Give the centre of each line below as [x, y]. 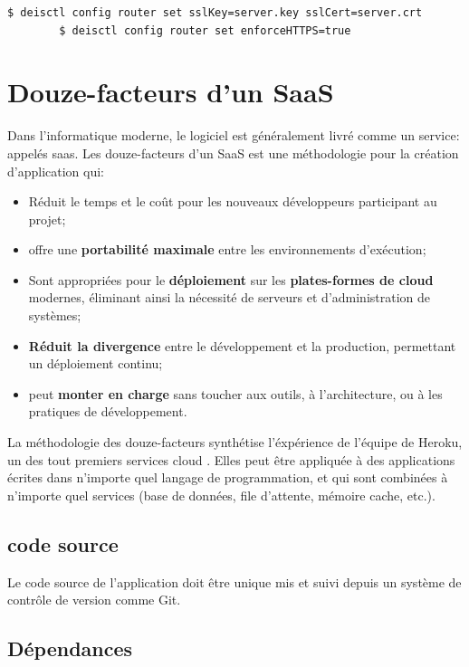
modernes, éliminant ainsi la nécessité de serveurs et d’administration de [230, 297]
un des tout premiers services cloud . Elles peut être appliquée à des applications [231, 459]
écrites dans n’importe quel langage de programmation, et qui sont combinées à [228, 477]
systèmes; [55, 315]
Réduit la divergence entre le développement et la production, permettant [242, 345]
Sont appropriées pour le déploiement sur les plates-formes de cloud [231, 279]
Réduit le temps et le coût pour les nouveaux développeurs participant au [233, 201]
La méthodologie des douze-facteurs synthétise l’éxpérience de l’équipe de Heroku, [235, 442]
